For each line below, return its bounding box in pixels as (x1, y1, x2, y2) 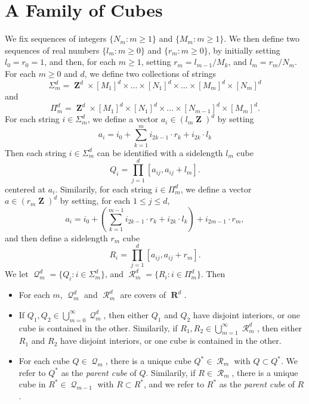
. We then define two (224, 32, 299, 45)
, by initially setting (208, 43, 280, 56)
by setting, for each (60, 194, 131, 207)
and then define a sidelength (5, 231, 108, 244)
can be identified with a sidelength (97, 146, 223, 159)
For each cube (18, 355, 70, 367)
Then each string (5, 146, 67, 159)
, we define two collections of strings (84, 67, 217, 79)
